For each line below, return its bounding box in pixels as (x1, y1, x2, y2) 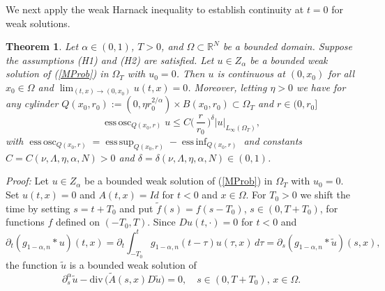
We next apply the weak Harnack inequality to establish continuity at (6, 2, 304, 16)
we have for (296, 79, 346, 94)
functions (6, 214, 45, 229)
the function (6, 257, 58, 272)
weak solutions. (6, 15, 70, 30)
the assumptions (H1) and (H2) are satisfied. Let (6, 52, 214, 67)
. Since (147, 214, 176, 229)
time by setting (6, 200, 70, 215)
